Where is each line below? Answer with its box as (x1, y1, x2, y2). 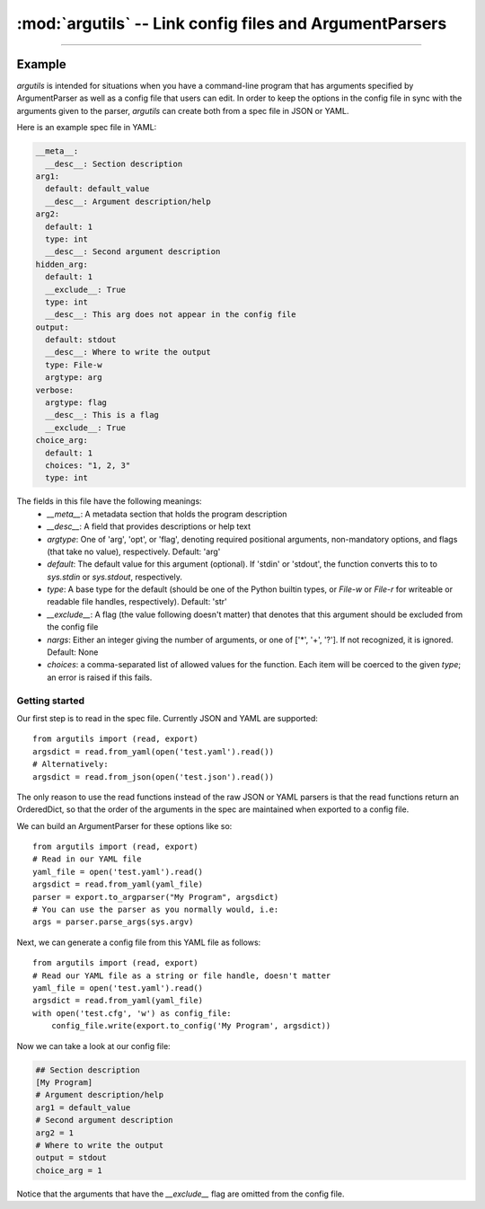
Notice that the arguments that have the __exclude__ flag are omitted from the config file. (16, 1188, 345, 1199)
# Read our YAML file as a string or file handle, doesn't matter (32, 970, 331, 981)
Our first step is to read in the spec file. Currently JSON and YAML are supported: (16, 712, 319, 723)
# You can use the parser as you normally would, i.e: (32, 905, 279, 915)
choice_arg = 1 (35, 1165, 102, 1176)
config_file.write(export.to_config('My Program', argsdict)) (50, 1020, 331, 1031)
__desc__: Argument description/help (45, 196, 211, 207)
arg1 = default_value (35, 1102, 131, 1113)
